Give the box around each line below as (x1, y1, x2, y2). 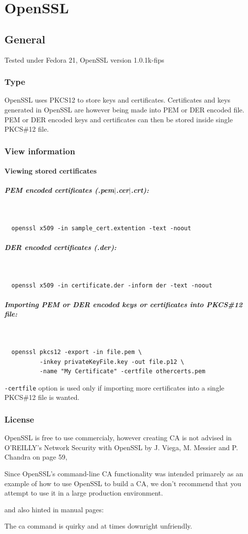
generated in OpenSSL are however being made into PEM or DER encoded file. (4, 104, 245, 114)
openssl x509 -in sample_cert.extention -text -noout (11, 224, 191, 232)
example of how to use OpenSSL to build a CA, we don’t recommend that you (4, 478, 241, 488)
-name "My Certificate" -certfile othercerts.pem (39, 368, 206, 375)
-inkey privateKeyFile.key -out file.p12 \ (39, 358, 185, 365)
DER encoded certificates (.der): (4, 242, 117, 252)
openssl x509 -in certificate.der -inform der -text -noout (11, 282, 213, 289)
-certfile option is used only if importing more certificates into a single (4, 382, 224, 392)
